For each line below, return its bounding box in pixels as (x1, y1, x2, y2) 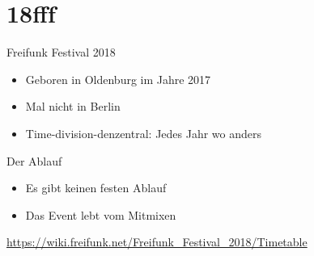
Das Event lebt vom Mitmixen (25, 206, 176, 223)
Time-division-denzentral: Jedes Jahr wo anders (25, 124, 262, 141)
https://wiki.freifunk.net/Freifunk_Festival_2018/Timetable (6, 233, 308, 250)
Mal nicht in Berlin (25, 98, 121, 115)
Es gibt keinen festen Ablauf (25, 179, 167, 196)
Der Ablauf (6, 152, 62, 169)
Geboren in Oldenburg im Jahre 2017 (25, 70, 211, 87)
